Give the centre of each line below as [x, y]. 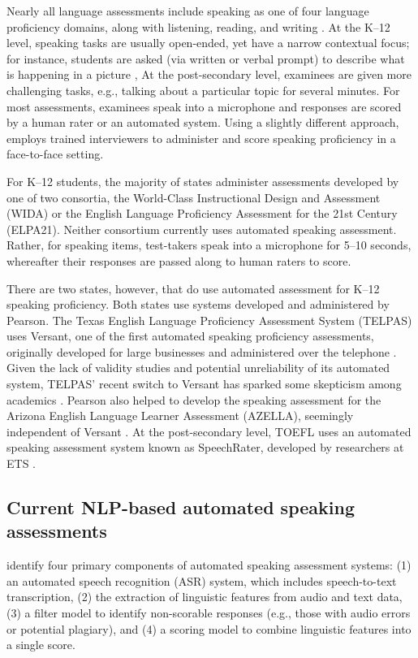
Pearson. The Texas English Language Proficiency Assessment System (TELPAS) [209, 320]
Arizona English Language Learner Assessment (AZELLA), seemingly [180, 416]
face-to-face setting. [55, 154]
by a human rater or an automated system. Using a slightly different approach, [203, 122]
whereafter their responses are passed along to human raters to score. [179, 260]
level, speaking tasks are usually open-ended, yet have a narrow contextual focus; [208, 43]
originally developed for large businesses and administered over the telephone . [202, 351]
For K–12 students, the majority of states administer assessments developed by [203, 181]
